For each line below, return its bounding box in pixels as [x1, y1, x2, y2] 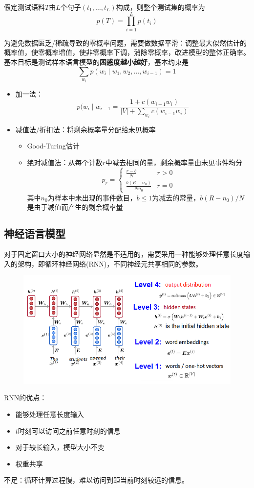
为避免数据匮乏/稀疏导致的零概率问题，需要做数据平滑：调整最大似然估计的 [4, 37, 247, 48]
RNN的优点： [4, 392, 47, 403]
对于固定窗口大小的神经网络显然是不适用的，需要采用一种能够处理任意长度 [4, 249, 243, 259]
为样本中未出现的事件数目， [47, 192, 137, 202]
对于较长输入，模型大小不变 [15, 442, 105, 452]
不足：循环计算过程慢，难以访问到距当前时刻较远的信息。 [4, 475, 189, 485]
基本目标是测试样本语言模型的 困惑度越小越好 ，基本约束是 [4, 56, 189, 67]
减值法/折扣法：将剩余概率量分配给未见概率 [15, 124, 156, 134]
